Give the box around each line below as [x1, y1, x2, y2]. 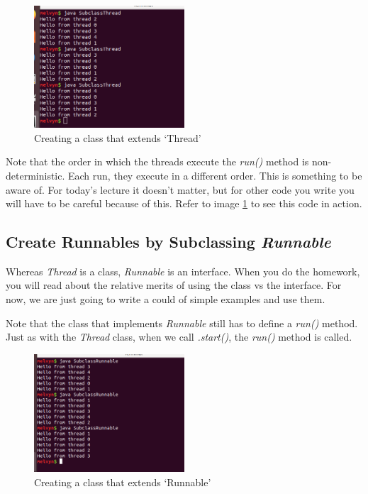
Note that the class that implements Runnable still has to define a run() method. [6, 315, 358, 330]
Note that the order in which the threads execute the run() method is [6, 154, 309, 169]
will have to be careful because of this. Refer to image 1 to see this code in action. [6, 196, 362, 211]
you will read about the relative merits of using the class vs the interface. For [6, 278, 342, 292]
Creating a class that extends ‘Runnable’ [34, 474, 211, 489]
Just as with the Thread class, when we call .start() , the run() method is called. [6, 329, 352, 344]
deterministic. [6, 168, 65, 182]
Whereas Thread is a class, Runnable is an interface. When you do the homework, [6, 263, 360, 278]
